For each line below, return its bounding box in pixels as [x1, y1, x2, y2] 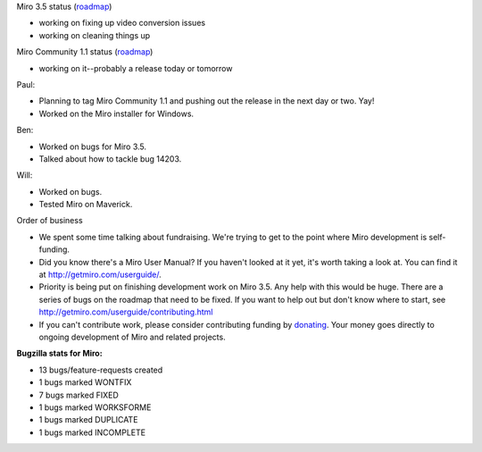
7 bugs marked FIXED [38, 389, 120, 400]
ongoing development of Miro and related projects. [38, 331, 227, 342]
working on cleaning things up [38, 29, 151, 40]
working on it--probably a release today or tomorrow [38, 63, 233, 73]
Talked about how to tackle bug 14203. [38, 153, 182, 164]
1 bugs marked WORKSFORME [38, 402, 152, 413]
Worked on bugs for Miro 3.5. [38, 141, 147, 152]
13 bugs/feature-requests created [38, 364, 163, 375]
